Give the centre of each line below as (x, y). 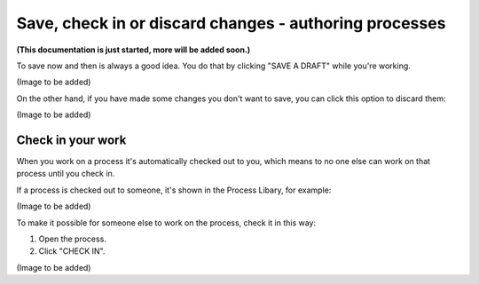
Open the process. (72, 239)
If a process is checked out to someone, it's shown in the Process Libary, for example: (174, 190)
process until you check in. (66, 174)
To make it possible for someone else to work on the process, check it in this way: (166, 223)
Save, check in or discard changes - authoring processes (231, 23)
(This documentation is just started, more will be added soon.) (133, 50)
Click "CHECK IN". (72, 251)
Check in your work (71, 140)
